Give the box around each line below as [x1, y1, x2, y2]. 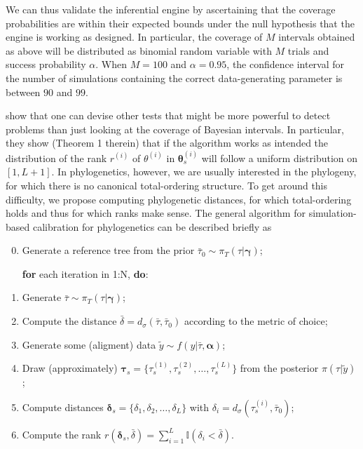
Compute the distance [22, 314, 117, 328]
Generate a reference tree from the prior [22, 243, 195, 257]
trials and [287, 43, 329, 58]
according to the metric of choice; [184, 314, 328, 328]
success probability [6, 57, 86, 72]
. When [95, 57, 127, 72]
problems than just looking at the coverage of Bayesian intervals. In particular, [6, 121, 344, 136]
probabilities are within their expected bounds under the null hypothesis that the [6, 15, 355, 30]
